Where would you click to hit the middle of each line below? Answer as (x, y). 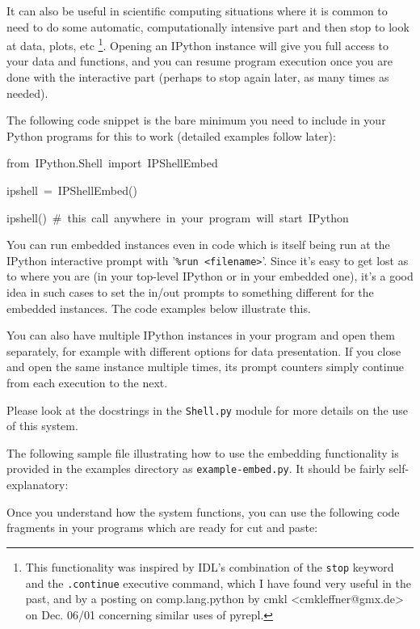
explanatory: (38, 485)
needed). (27, 93)
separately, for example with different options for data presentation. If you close (204, 350)
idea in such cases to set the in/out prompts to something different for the (190, 292)
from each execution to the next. (87, 382)
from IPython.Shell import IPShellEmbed (112, 163)
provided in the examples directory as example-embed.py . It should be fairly (196, 469)
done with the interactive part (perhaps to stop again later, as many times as (198, 77)
